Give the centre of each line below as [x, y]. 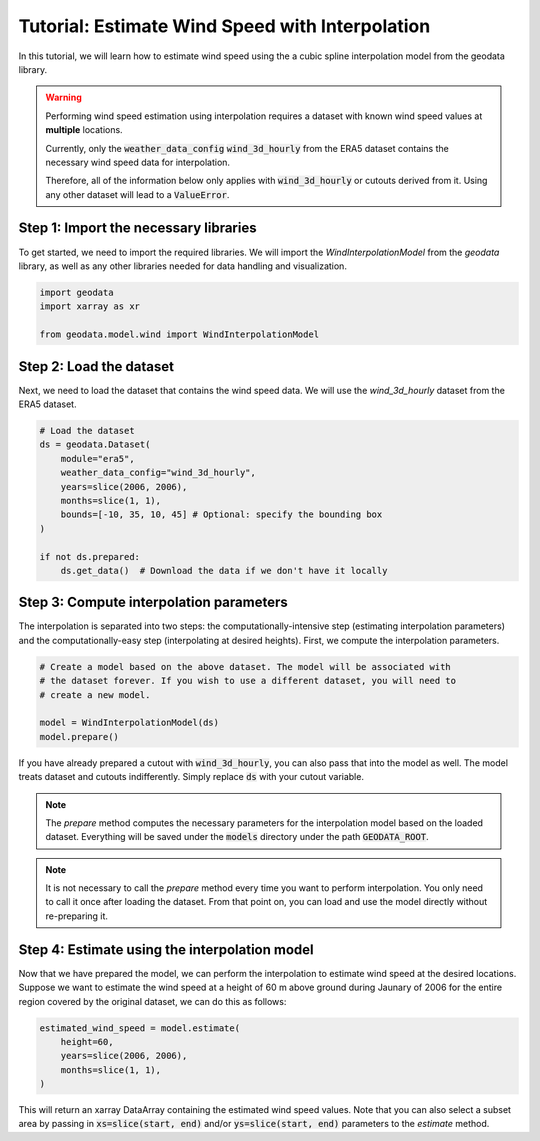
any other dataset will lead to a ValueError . [137, 194]
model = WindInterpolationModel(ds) [129, 723]
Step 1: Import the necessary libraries [137, 228]
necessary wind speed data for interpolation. [137, 162]
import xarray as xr [89, 306]
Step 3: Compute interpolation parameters [153, 602]
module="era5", [97, 458]
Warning [63, 97]
